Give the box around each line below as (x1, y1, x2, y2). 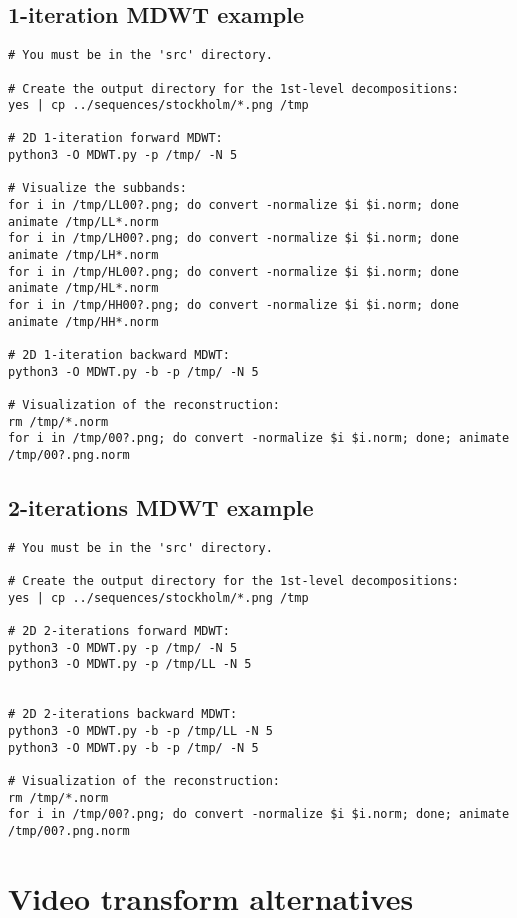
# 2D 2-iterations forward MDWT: (8, 624, 230, 639)
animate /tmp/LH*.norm (8, 248, 159, 263)
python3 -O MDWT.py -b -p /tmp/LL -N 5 (8, 724, 273, 739)
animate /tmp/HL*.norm (8, 281, 159, 296)
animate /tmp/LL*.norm (8, 214, 159, 229)
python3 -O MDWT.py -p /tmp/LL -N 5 (8, 657, 252, 672)
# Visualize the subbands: (8, 181, 187, 196)
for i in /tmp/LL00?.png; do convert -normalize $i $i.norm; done (8, 198, 460, 213)
